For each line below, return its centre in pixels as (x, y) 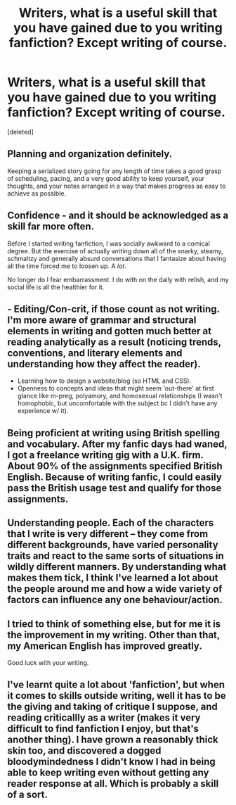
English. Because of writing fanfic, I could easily (115, 477)
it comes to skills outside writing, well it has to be (117, 696)
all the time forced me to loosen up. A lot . (67, 266)
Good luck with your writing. (48, 662)
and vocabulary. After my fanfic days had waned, (117, 444)
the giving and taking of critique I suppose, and (112, 707)
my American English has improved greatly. (105, 646)
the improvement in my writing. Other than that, (113, 635)
